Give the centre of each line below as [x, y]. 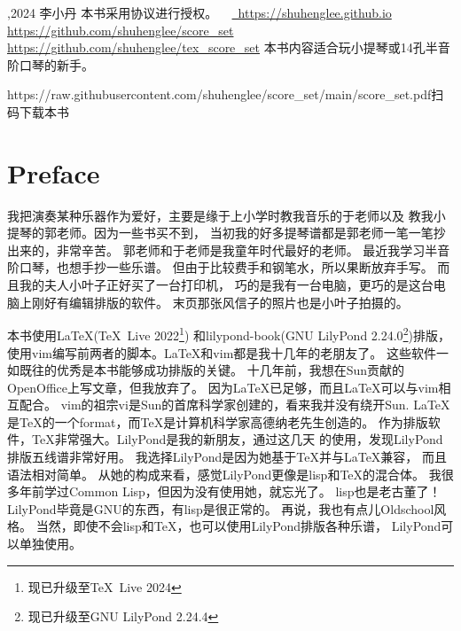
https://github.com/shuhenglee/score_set [121, 30]
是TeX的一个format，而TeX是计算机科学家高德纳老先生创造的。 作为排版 [218, 421]
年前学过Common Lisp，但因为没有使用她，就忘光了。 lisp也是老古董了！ [230, 491]
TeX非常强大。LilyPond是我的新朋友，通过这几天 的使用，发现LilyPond [237, 439]
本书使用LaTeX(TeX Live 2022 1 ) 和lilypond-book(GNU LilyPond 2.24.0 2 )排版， [229, 334]
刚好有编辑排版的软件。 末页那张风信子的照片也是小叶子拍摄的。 [220, 302]
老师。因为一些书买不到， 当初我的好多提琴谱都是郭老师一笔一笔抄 [251, 233]
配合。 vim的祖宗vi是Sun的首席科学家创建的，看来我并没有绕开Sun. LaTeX [234, 405]
